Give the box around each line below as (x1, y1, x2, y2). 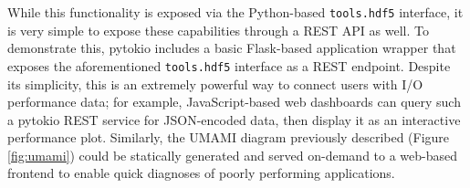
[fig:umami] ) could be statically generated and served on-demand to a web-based (7, 145, 458, 164)
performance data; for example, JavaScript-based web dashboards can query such (7, 92, 461, 111)
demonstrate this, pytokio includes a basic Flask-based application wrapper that (7, 38, 456, 57)
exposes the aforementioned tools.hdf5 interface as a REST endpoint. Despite (7, 56, 451, 75)
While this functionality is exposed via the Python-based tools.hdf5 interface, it (7, 3, 464, 21)
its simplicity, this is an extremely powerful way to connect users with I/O (7, 74, 423, 93)
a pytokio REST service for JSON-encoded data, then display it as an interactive (7, 110, 461, 129)
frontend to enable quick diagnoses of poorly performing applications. (7, 163, 395, 183)
